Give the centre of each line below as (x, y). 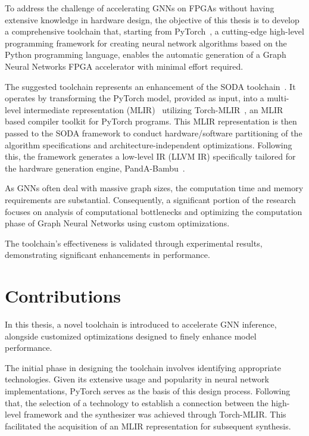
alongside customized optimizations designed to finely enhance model (131, 336)
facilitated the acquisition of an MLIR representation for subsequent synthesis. (148, 426)
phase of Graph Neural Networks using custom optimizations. (117, 223)
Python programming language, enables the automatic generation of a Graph (146, 54)
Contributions (63, 296)
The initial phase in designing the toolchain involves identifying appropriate (143, 367)
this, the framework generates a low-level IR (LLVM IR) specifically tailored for (150, 156)
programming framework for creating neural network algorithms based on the (146, 43)
